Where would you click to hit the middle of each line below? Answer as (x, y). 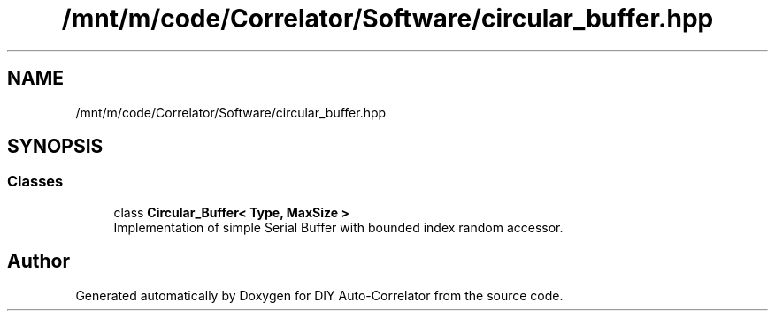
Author (38, 261)
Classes (35, 182)
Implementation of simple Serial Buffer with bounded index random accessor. (338, 227)
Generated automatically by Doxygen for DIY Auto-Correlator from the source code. (319, 295)
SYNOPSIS (55, 147)
